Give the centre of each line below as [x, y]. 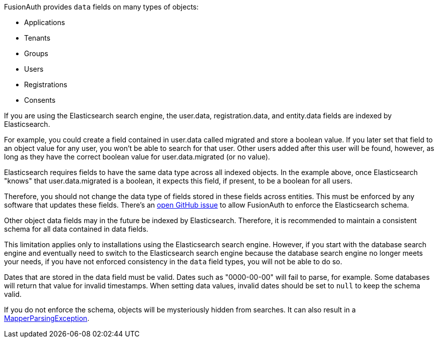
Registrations [46, 84]
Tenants [37, 38]
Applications [45, 22]
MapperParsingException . [47, 318]
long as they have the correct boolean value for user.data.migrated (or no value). [137, 157]
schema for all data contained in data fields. [76, 229]
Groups [36, 53]
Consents [40, 100]
